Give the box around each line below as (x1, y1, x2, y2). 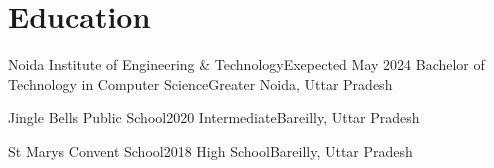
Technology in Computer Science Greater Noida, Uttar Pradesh (8, 73, 393, 94)
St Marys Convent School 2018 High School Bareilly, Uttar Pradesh (8, 140, 413, 161)
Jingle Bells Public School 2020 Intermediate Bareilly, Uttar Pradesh (8, 107, 420, 128)
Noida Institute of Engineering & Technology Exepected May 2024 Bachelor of (8, 54, 485, 75)
